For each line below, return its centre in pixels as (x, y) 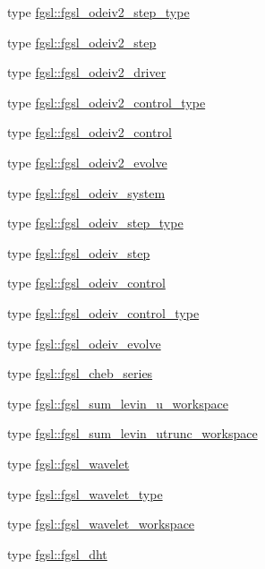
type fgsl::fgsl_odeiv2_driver (87, 72)
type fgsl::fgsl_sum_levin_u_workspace (118, 403)
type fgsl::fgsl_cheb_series (80, 373)
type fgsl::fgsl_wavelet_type (85, 493)
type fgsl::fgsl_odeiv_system (86, 192)
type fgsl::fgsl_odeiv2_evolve (87, 162)
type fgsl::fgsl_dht (57, 553)
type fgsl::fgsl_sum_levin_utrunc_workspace (132, 433)
